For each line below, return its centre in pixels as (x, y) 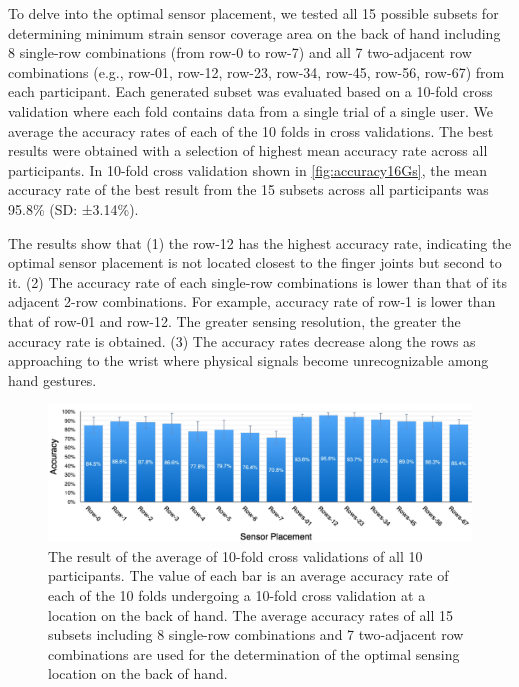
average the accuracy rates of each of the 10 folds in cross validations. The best (251, 130)
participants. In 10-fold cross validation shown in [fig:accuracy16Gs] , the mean (247, 169)
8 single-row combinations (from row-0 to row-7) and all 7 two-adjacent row (240, 52)
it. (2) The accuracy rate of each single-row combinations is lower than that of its (257, 281)
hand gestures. (52, 379)
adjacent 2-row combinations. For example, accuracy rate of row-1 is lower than (252, 301)
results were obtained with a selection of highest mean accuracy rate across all (248, 150)
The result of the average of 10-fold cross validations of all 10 (235, 555)
